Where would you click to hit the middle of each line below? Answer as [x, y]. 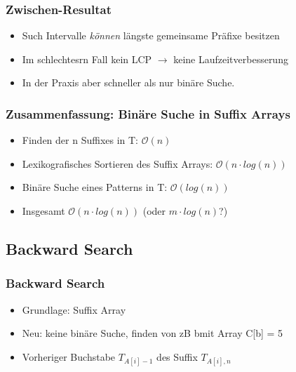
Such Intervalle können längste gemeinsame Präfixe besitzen [151, 35]
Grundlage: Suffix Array [74, 309]
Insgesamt [43, 211]
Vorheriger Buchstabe [69, 356]
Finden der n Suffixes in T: [80, 140]
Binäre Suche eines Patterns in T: [95, 187]
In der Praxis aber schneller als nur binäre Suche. [128, 82]
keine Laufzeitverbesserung [231, 59]
